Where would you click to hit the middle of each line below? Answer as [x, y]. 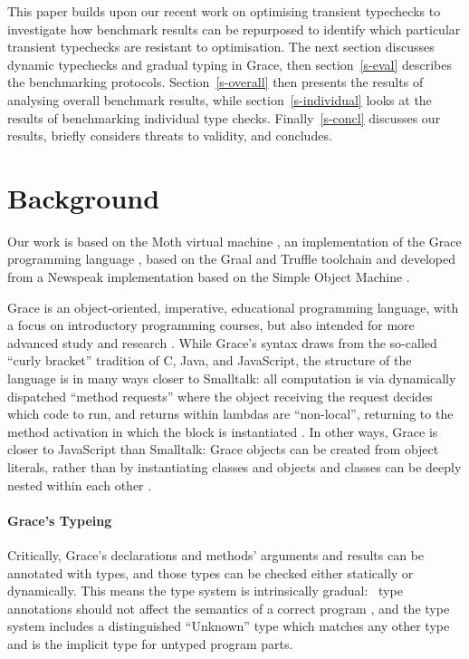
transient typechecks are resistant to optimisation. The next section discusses [221, 47]
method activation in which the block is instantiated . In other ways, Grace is [223, 431]
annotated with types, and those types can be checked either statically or [211, 572]
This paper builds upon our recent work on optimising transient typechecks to [224, 11]
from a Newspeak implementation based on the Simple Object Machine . [209, 277]
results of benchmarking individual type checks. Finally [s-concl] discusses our [224, 117]
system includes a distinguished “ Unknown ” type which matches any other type [229, 626]
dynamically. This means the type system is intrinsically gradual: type [205, 591]
